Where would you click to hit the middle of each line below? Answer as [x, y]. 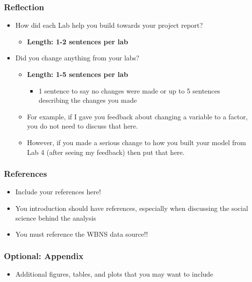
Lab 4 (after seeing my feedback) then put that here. [106, 152]
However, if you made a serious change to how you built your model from [136, 142]
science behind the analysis [56, 217]
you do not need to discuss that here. [82, 126]
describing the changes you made [88, 100]
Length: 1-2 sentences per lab [78, 41]
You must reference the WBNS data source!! [82, 234]
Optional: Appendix [44, 255]
